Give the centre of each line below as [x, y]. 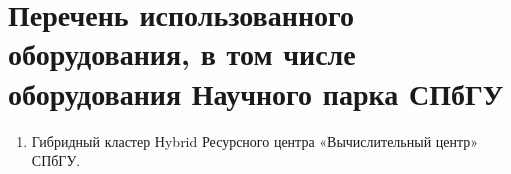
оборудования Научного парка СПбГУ [256, 92]
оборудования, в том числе [182, 53]
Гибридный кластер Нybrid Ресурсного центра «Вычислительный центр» [255, 140]
